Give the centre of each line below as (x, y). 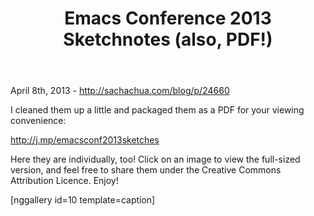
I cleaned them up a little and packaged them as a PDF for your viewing (157, 110)
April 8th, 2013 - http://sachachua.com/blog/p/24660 (120, 91)
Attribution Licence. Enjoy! (64, 181)
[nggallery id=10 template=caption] (83, 200)
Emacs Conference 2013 (168, 18)
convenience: (38, 121)
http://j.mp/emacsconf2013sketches (85, 140)
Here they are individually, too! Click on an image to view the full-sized (155, 159)
